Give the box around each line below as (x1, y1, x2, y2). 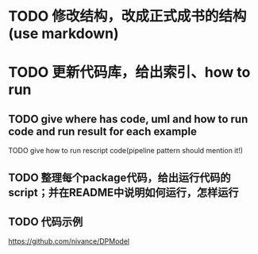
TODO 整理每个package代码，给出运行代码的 (8, 171, 232, 184)
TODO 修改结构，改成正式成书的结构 (8, 7, 247, 25)
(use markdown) (8, 25, 119, 43)
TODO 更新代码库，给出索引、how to (8, 63, 251, 82)
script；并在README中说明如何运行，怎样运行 (8, 186, 240, 199)
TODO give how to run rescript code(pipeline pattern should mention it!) (8, 146, 244, 156)
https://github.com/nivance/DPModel (8, 237, 129, 246)
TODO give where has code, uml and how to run (8, 112, 248, 125)
